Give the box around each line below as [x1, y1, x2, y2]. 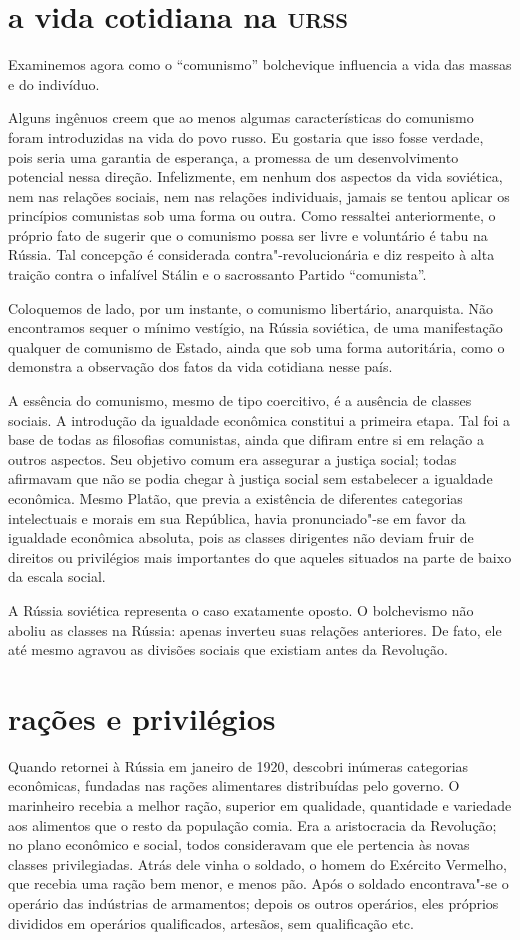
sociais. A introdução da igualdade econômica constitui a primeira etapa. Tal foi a [8, 409, 511, 430]
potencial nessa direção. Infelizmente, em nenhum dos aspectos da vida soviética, [8, 166, 503, 187]
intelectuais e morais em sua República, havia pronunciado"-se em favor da [8, 507, 466, 528]
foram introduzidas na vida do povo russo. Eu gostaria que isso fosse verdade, [8, 126, 484, 147]
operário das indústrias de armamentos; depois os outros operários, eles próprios [8, 893, 499, 914]
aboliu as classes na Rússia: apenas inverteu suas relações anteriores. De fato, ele [8, 619, 502, 640]
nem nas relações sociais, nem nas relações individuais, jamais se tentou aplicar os [8, 185, 510, 206]
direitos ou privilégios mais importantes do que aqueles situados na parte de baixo [8, 546, 512, 567]
